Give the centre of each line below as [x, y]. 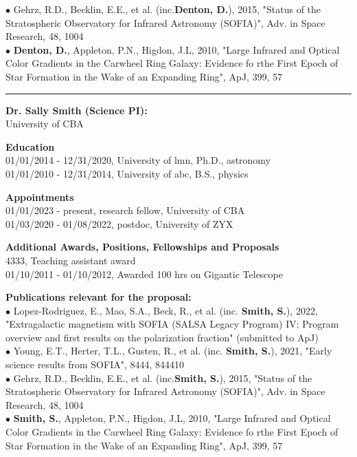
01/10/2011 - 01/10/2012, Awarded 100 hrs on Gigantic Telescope [144, 274]
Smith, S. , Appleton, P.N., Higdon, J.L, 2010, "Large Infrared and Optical [172, 418]
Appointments [40, 196]
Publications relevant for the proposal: [99, 297]
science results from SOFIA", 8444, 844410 [95, 364]
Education [30, 146]
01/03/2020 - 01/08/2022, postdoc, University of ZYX [119, 223]
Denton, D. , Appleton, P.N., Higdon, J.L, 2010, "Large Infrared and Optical [176, 49]
